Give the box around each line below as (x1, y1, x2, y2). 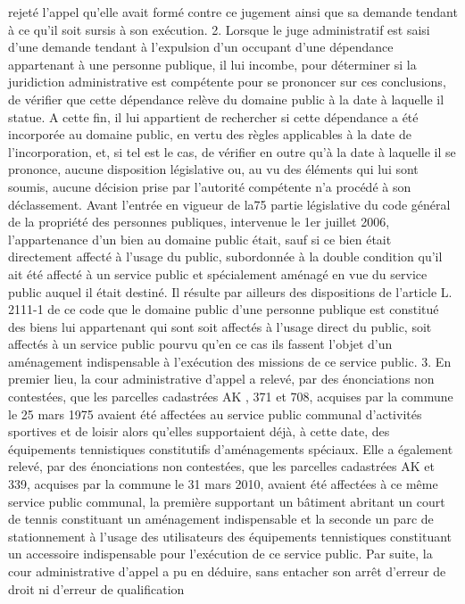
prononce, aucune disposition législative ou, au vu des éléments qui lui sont (8, 160, 419, 178)
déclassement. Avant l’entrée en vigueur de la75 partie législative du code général (8, 194, 451, 213)
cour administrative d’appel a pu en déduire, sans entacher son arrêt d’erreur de (8, 562, 446, 580)
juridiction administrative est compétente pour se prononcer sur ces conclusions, (8, 72, 446, 91)
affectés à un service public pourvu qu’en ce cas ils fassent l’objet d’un (8, 335, 393, 353)
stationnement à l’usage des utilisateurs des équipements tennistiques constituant (8, 526, 453, 545)
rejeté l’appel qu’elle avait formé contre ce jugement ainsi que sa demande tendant (8, 3, 458, 21)
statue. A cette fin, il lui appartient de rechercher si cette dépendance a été (8, 107, 419, 126)
